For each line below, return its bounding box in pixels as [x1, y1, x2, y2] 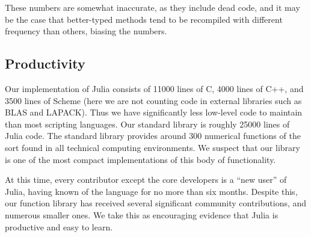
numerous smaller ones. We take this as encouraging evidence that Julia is [5, 208, 279, 221]
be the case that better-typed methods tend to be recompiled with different [5, 13, 283, 25]
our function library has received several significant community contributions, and [5, 197, 307, 209]
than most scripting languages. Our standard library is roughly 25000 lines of [5, 117, 290, 130]
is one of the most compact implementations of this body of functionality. [5, 153, 276, 165]
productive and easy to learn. [5, 220, 113, 233]
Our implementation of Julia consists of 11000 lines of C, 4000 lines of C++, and [5, 82, 304, 94]
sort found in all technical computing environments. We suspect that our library [5, 141, 300, 153]
